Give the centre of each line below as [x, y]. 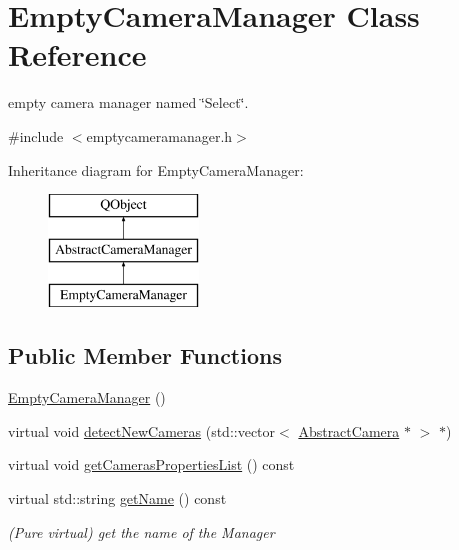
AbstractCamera [349, 430]
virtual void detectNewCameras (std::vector [142, 430]
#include [36, 135]
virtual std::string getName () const [117, 498]
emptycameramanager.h [159, 135]
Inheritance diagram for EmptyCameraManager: [156, 169]
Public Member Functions [145, 355]
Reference [77, 54]
